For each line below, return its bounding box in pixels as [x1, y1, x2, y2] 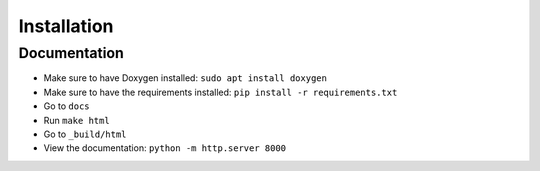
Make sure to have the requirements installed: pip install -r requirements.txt [43, 86, 398, 98]
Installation [18, 15, 114, 37]
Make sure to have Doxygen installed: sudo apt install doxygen [43, 72, 327, 84]
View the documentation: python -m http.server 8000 [43, 142, 287, 154]
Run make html [43, 114, 110, 126]
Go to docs [43, 100, 90, 112]
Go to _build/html [43, 128, 127, 140]
